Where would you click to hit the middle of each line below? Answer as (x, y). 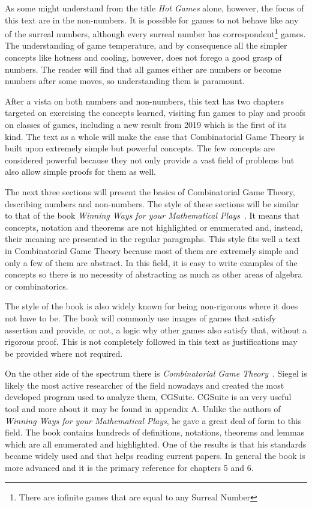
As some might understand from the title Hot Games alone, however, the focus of (154, 8)
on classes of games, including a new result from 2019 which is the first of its (146, 124)
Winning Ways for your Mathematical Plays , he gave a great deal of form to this (153, 420)
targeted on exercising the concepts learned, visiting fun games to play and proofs (155, 113)
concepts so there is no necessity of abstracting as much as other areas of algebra (154, 274)
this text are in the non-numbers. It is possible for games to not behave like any (152, 20)
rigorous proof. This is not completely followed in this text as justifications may (151, 342)
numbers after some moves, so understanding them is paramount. (125, 81)
